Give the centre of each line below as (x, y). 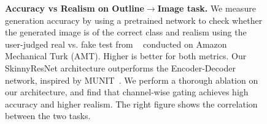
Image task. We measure (207, 8)
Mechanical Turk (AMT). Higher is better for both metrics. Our (126, 56)
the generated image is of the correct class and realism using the (126, 32)
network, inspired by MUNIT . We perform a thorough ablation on (132, 80)
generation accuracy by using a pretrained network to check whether (134, 20)
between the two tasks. (48, 116)
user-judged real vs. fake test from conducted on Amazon (116, 44)
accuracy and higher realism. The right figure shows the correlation (131, 104)
